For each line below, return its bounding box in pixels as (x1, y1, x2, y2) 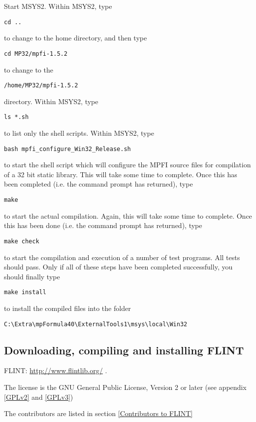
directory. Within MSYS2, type (4, 96, 98, 106)
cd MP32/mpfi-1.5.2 (4, 50, 67, 57)
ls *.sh (4, 114, 29, 121)
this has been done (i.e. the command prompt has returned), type (4, 220, 202, 230)
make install (4, 289, 46, 296)
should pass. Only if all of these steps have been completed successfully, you (4, 262, 233, 272)
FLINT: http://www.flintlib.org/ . (4, 365, 107, 376)
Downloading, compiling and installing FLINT (4, 342, 244, 357)
